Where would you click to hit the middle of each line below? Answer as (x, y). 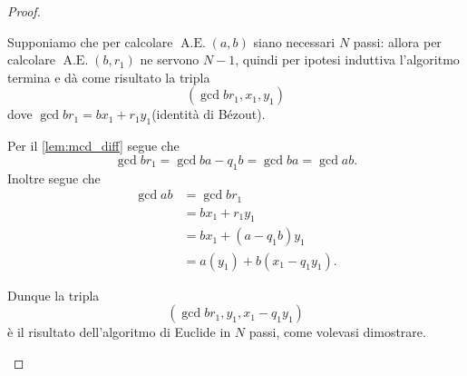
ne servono (170, 59)
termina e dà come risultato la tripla (109, 77)
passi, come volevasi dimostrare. (337, 332)
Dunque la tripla (54, 295)
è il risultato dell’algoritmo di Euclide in (119, 332)
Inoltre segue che (54, 178)
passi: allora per (397, 41)
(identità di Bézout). (209, 114)
